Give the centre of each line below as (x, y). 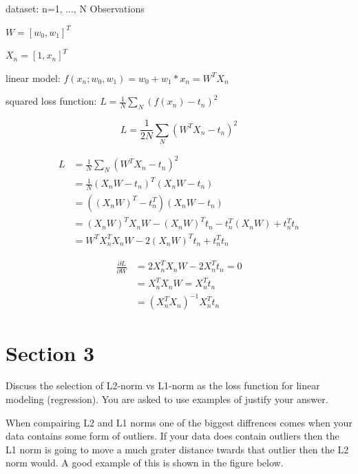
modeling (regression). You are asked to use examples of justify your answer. (167, 399)
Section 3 (50, 352)
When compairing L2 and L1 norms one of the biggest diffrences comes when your (179, 422)
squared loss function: (51, 101)
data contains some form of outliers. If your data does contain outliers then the (172, 436)
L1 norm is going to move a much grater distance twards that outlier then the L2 (177, 449)
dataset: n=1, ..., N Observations (75, 8)
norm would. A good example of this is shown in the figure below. (145, 463)
